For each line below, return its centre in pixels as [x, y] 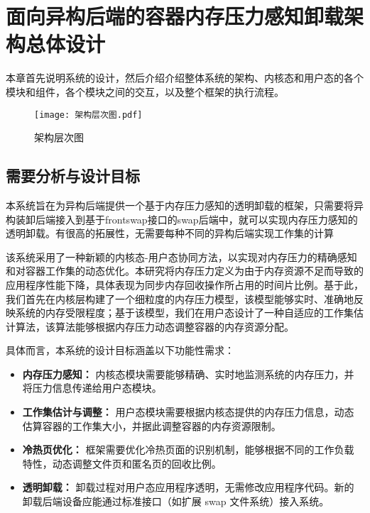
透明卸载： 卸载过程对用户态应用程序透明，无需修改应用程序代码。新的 [188, 487]
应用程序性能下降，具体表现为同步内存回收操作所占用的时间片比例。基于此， [185, 284]
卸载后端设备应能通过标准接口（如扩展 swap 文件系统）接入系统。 [176, 501]
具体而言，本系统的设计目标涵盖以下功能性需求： [120, 350]
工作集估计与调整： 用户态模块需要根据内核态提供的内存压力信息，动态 [188, 412]
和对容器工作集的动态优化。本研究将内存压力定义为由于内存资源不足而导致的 [185, 271]
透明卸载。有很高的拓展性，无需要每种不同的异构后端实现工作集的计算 [170, 233]
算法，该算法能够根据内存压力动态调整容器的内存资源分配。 [154, 326]
